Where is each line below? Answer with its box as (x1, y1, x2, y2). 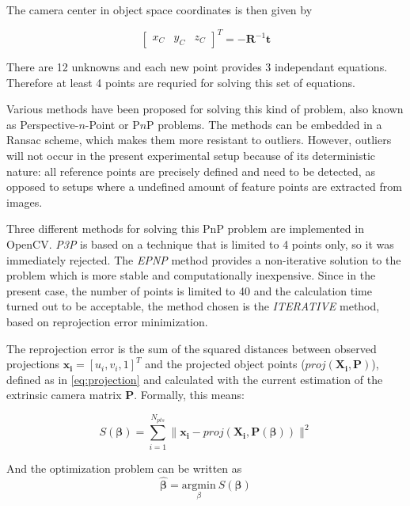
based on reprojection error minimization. (6, 314, 208, 329)
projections (6, 356, 60, 372)
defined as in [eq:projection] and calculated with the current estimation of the (6, 371, 383, 387)
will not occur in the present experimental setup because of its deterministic (6, 147, 376, 164)
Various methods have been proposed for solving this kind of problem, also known (6, 101, 404, 117)
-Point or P (85, 116, 140, 132)
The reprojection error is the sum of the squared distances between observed (6, 340, 377, 356)
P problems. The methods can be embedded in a (146, 116, 382, 132)
